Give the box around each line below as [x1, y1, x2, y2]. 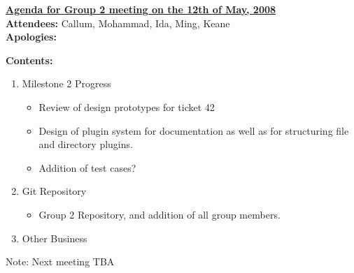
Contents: [6, 52, 53, 67]
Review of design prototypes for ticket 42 [38, 99, 215, 114]
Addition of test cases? [38, 160, 136, 175]
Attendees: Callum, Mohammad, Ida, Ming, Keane [6, 15, 230, 30]
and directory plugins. [38, 137, 133, 152]
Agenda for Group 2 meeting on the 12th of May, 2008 [6, 2, 276, 16]
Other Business [22, 230, 87, 245]
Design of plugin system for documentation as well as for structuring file [38, 123, 349, 138]
